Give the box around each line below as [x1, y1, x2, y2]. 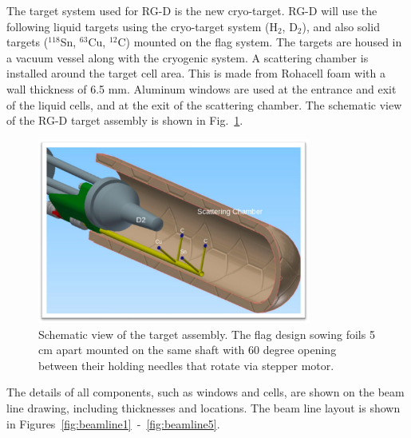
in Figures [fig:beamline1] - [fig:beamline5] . [6, 415, 220, 432]
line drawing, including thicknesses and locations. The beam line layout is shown [6, 399, 401, 416]
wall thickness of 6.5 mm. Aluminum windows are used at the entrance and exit [6, 80, 397, 97]
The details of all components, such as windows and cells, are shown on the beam [6, 384, 405, 400]
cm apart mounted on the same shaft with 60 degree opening [38, 341, 337, 358]
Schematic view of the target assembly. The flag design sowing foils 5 [38, 325, 375, 342]
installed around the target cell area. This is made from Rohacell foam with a [6, 65, 386, 82]
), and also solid [302, 18, 380, 34]
